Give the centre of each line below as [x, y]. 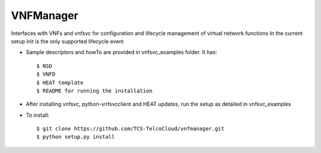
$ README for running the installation [95, 91]
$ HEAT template [60, 82]
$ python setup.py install [76, 137]
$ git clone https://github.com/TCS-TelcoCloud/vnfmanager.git [130, 129]
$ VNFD [46, 74]
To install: [38, 115]
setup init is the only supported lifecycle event [67, 41]
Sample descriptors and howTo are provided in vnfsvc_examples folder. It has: [122, 52]
